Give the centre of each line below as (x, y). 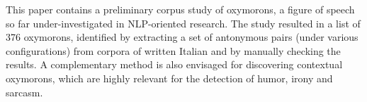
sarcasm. (24, 92)
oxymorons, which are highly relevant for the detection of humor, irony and (169, 78)
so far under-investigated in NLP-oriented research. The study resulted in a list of (183, 23)
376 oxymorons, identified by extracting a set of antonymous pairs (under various (182, 37)
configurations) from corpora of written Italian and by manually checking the (173, 50)
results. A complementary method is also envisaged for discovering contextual (174, 64)
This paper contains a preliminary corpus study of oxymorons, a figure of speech (180, 9)
